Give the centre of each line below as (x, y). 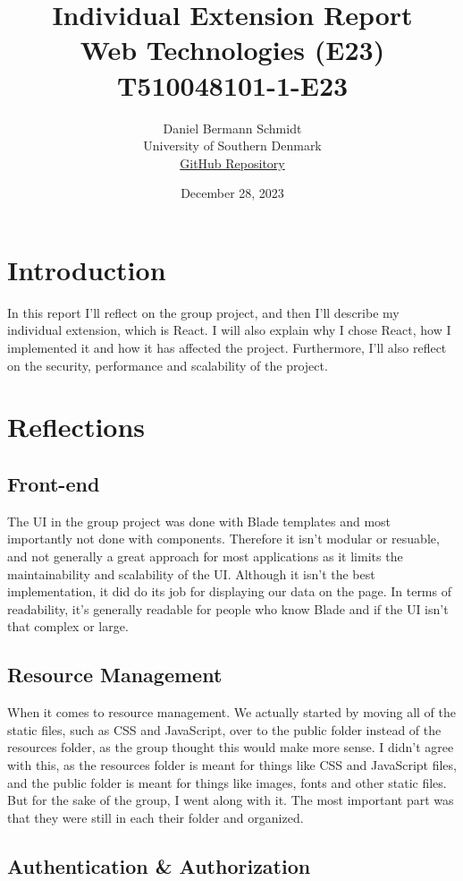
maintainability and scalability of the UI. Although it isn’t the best (191, 573)
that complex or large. (68, 626)
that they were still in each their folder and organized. (156, 817)
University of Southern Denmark (232, 145)
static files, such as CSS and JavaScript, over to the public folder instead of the (224, 729)
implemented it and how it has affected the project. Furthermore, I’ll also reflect (227, 347)
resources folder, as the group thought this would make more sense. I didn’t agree (231, 747)
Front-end (54, 483)
